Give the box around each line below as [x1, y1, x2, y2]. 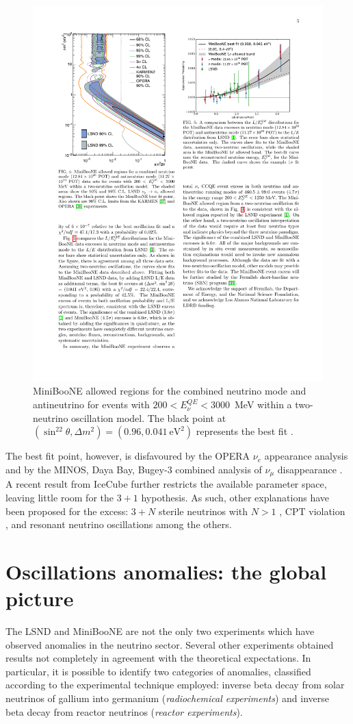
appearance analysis [264, 449, 348, 463]
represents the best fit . [196, 424, 293, 438]
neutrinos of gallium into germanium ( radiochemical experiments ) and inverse [5, 690, 330, 705]
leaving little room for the [5, 490, 114, 504]
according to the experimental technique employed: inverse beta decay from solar [5, 677, 345, 692]
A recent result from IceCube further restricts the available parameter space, [5, 477, 327, 491]
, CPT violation [279, 503, 345, 518]
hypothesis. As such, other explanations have [141, 490, 330, 504]
